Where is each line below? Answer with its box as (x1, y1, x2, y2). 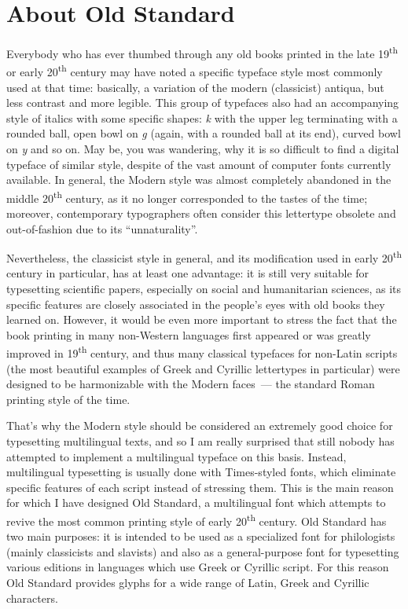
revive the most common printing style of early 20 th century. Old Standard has (6, 511, 387, 529)
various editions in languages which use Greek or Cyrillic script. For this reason (6, 559, 389, 575)
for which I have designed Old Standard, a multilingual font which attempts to (6, 494, 386, 511)
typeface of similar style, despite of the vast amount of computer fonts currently (6, 156, 391, 172)
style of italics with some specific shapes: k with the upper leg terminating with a (6, 109, 398, 126)
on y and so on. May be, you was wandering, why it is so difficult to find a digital (6, 141, 399, 156)
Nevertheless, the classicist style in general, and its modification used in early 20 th (6, 248, 402, 266)
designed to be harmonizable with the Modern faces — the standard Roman (6, 376, 375, 392)
